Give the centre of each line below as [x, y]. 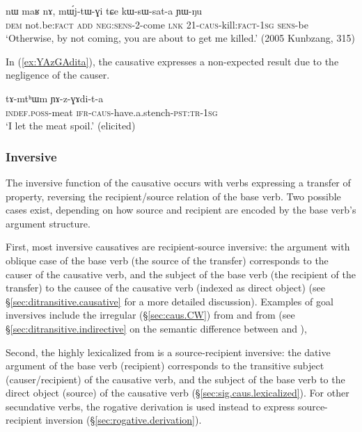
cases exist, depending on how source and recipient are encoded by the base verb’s [181, 210]
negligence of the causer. [58, 75]
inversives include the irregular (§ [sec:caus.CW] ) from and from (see [150, 315]
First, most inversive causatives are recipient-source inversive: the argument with [178, 247]
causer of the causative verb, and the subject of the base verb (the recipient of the [181, 274]
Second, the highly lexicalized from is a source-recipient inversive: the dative [168, 352]
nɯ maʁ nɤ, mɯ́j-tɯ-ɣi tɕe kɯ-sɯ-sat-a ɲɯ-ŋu [104, 10]
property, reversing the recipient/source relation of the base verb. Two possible [173, 196]
